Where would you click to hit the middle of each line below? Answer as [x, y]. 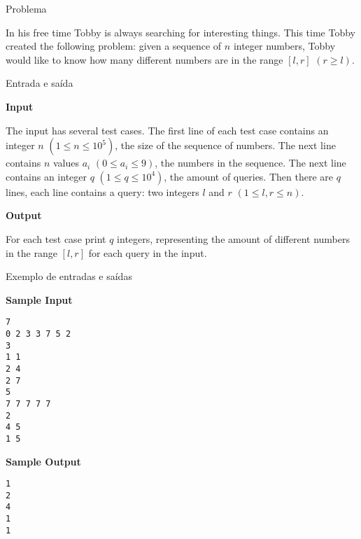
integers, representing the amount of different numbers [234, 238]
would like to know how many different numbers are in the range [144, 59]
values [66, 163]
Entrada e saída [40, 83]
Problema [26, 8]
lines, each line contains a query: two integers [102, 191]
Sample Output [43, 461]
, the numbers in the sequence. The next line [250, 163]
